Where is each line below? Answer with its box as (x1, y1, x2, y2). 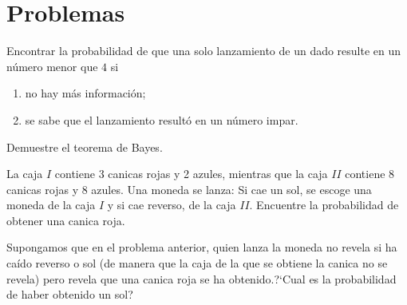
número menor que (6, 57, 98, 74)
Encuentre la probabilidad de (256, 196, 399, 213)
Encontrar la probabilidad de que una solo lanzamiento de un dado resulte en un (6, 42, 401, 59)
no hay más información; (25, 85, 146, 101)
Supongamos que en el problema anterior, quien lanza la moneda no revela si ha (6, 239, 397, 255)
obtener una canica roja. (6, 212, 125, 228)
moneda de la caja (6, 196, 96, 213)
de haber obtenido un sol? (6, 286, 133, 303)
